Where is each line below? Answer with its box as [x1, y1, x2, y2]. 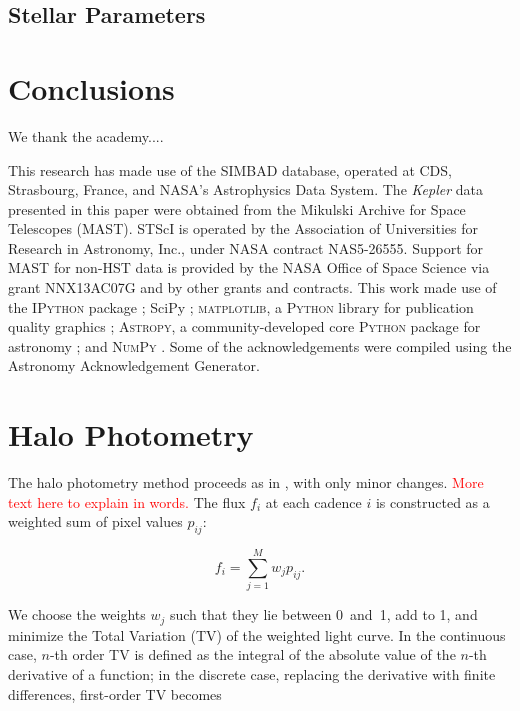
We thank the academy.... [8, 125, 164, 146]
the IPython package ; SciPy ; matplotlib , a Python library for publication [8, 296, 474, 317]
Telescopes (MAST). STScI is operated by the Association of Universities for [8, 218, 479, 239]
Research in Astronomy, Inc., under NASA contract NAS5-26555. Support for [8, 237, 484, 258]
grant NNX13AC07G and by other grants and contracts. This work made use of [8, 277, 497, 298]
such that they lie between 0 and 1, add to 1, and [169, 604, 478, 625]
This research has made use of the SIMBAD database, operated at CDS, [8, 159, 452, 180]
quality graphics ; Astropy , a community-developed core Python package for [8, 316, 481, 337]
